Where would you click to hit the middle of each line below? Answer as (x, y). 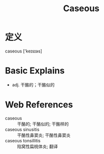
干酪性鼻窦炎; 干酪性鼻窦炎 (44, 135)
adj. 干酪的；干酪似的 (33, 85)
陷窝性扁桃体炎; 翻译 (37, 146)
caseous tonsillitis (23, 140)
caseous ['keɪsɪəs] (24, 51)
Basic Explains (35, 71)
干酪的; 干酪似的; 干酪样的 (43, 124)
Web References (39, 105)
